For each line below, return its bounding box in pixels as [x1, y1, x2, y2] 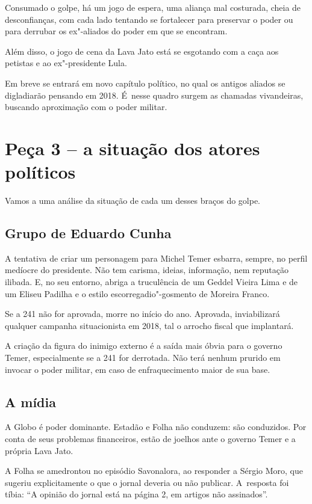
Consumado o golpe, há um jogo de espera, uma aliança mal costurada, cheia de [5, 1, 301, 13]
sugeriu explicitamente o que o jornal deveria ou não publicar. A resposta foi [5, 476, 289, 488]
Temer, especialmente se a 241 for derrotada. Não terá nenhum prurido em [5, 351, 281, 364]
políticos [5, 159, 76, 184]
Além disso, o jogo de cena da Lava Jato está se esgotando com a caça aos [5, 45, 279, 57]
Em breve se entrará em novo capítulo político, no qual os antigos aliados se [5, 76, 285, 89]
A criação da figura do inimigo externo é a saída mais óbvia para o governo [5, 339, 282, 352]
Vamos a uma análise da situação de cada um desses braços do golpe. [5, 194, 261, 207]
